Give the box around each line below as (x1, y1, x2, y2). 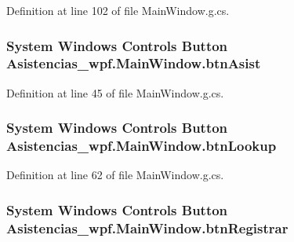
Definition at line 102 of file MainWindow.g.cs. (6, 2, 230, 18)
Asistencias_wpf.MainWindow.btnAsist (6, 53, 261, 73)
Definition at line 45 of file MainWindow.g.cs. (6, 84, 224, 101)
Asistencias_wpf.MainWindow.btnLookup (6, 136, 277, 156)
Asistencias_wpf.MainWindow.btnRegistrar (6, 218, 289, 237)
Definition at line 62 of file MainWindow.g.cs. (6, 167, 224, 183)
